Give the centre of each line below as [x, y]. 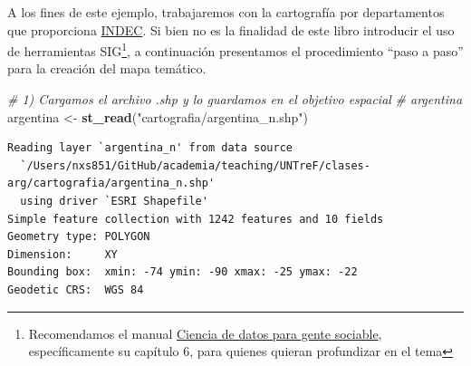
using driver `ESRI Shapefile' [114, 201]
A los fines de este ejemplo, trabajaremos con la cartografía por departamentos [226, 12]
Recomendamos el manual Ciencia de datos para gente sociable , [205, 333]
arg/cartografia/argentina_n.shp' [111, 183]
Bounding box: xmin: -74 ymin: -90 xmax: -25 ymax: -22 [183, 272]
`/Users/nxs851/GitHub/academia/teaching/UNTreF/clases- [195, 165]
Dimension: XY [62, 254]
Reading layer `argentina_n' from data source [150, 148]
